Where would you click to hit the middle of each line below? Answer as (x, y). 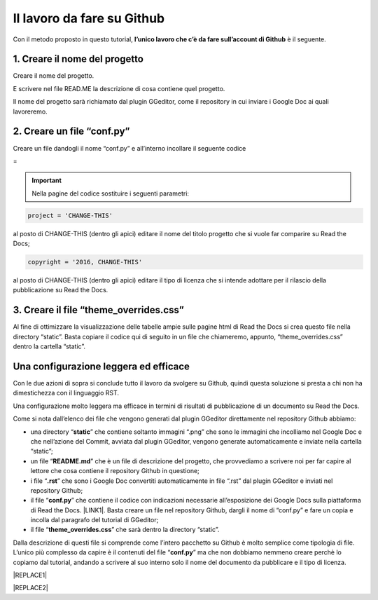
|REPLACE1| (30, 575)
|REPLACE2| (30, 588)
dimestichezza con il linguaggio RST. (66, 393)
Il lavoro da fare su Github (89, 18)
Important (47, 180)
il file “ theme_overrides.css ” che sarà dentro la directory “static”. (125, 530)
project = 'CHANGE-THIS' (70, 215)
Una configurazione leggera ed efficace (101, 366)
